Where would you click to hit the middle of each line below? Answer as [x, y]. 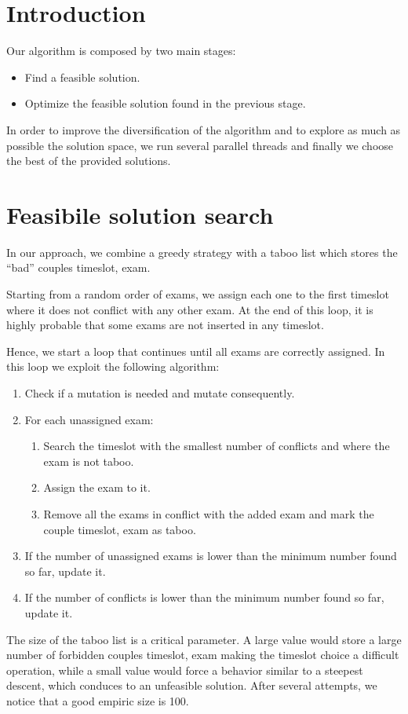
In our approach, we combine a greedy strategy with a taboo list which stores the [202, 252]
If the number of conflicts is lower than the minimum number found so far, [204, 597]
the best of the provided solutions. [89, 161]
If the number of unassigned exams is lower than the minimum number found [211, 556]
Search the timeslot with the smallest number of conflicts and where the [217, 446]
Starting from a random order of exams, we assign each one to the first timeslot [198, 294]
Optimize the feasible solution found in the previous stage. [165, 103]
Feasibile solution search [140, 214]
